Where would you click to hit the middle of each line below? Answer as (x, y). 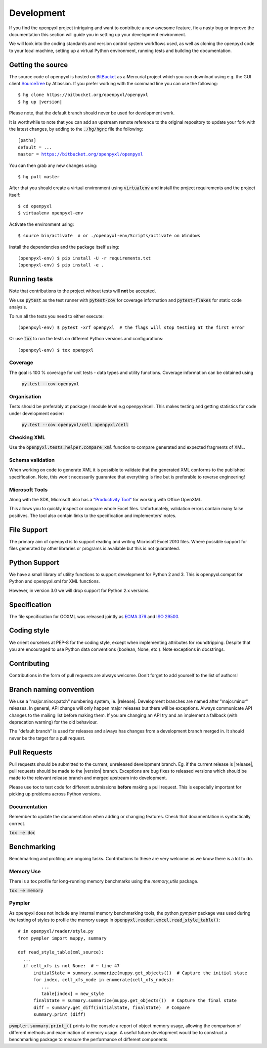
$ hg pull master (39, 177)
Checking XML (27, 437)
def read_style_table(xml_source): (61, 952)
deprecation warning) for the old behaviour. (54, 722)
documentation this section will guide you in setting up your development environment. (98, 34)
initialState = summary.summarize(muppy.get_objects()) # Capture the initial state (140, 973)
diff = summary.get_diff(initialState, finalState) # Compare (112, 1007)
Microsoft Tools (28, 489)
